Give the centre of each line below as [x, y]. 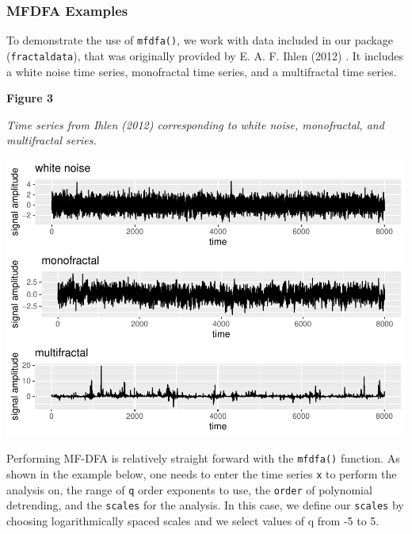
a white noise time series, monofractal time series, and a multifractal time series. [202, 71]
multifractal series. [51, 140]
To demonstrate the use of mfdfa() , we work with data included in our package [200, 40]
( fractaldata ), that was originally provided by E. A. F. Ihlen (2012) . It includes [205, 55]
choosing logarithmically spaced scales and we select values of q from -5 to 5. [193, 521]
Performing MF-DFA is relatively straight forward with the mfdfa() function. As [203, 458]
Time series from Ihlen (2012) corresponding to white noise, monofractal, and [195, 124]
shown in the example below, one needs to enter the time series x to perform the [202, 474]
